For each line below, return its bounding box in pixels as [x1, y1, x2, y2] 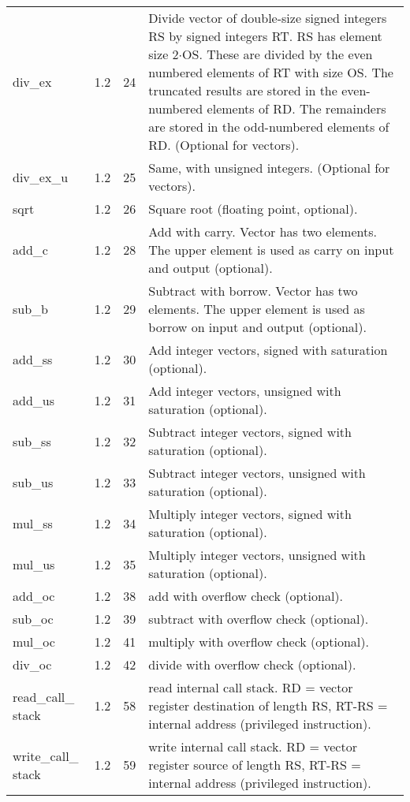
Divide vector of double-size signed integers [148, 9, 387, 27]
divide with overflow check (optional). [148, 655, 356, 673]
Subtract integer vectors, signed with [148, 423, 352, 441]
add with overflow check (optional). [148, 587, 344, 605]
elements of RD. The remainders [207, 99, 386, 118]
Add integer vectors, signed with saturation [148, 341, 388, 359]
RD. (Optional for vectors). [148, 136, 300, 154]
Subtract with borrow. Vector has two [148, 282, 358, 300]
